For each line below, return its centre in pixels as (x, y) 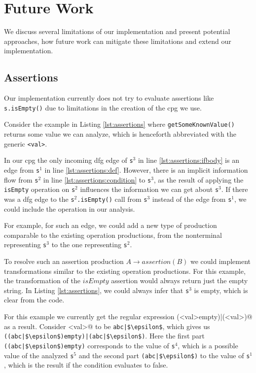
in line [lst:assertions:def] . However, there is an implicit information (146, 169)
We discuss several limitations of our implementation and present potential (117, 31)
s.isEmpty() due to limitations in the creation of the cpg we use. (103, 107)
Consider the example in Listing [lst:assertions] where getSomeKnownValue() (119, 124)
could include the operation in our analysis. (70, 208)
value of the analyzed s (39, 355)
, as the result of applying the (199, 179)
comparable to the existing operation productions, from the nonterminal (113, 235)
